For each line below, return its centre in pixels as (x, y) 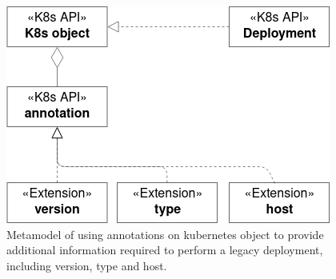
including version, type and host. (87, 265)
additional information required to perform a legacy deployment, (165, 250)
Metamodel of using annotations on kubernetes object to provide (165, 234)
